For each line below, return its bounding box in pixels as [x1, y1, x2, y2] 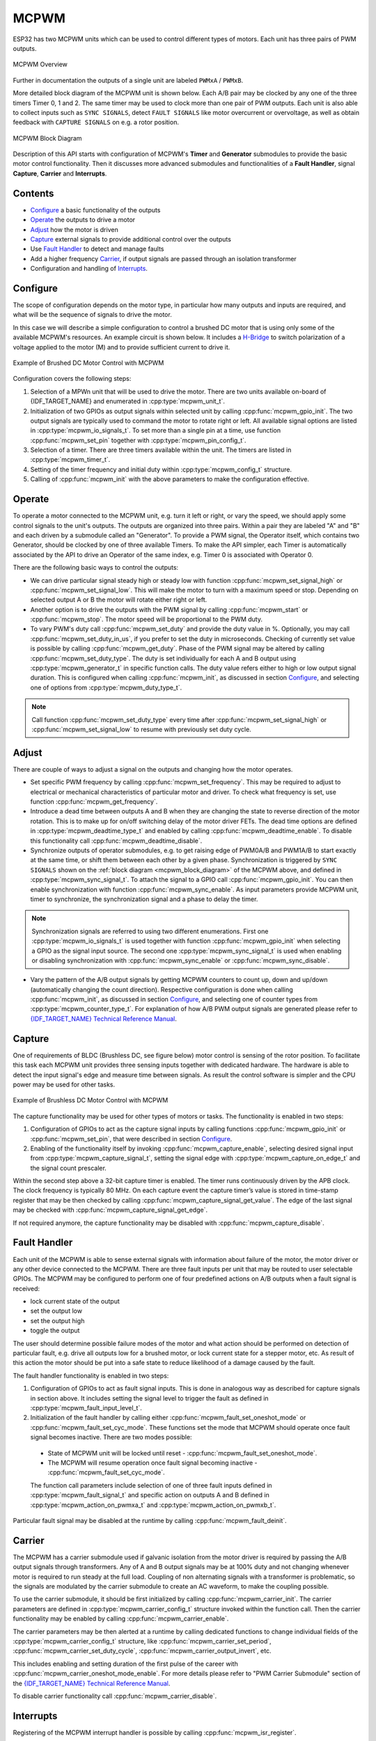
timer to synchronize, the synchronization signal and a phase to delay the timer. [30, 895, 258, 903]
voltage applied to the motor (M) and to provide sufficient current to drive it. [13, 343, 230, 351]
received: [13, 1284, 40, 1293]
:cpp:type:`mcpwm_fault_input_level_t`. [30, 1404, 142, 1412]
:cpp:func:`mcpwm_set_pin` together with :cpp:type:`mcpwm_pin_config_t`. [30, 436, 246, 444]
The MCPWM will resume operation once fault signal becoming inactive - [47, 1458, 258, 1467]
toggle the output [30, 1327, 80, 1335]
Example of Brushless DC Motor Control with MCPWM [13, 1096, 169, 1104]
